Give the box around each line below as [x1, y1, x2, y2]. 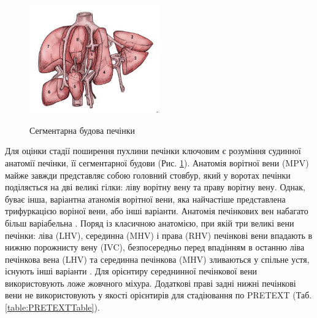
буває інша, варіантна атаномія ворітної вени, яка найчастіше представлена [5, 192, 286, 205]
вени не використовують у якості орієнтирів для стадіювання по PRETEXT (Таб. [5, 289, 312, 301]
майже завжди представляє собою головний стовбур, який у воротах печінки [5, 168, 291, 181]
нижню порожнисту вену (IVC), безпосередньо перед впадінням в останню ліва [5, 241, 305, 254]
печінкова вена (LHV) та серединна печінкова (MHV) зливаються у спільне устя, [5, 252, 310, 265]
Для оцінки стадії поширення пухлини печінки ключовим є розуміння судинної [5, 144, 301, 157]
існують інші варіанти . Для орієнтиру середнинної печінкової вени [5, 265, 257, 277]
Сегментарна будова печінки [29, 123, 135, 136]
